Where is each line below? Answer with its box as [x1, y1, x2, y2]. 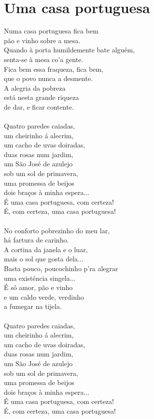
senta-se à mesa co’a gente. [4, 54, 84, 64]
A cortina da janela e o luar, [4, 244, 88, 254]
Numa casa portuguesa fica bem [4, 26, 98, 36]
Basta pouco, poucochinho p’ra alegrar [4, 263, 118, 273]
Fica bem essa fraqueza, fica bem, [4, 64, 104, 74]
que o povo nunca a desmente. [4, 73, 93, 83]
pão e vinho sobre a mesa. [4, 35, 81, 45]
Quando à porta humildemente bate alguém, [4, 45, 135, 55]
